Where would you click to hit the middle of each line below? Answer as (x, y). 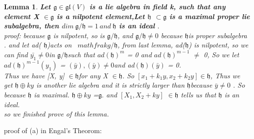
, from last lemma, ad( (151, 45)
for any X (93, 75)
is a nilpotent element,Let (101, 16)
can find (16, 54)
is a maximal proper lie (209, 16)
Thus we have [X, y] (34, 75)
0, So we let (221, 54)
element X (22, 16)
